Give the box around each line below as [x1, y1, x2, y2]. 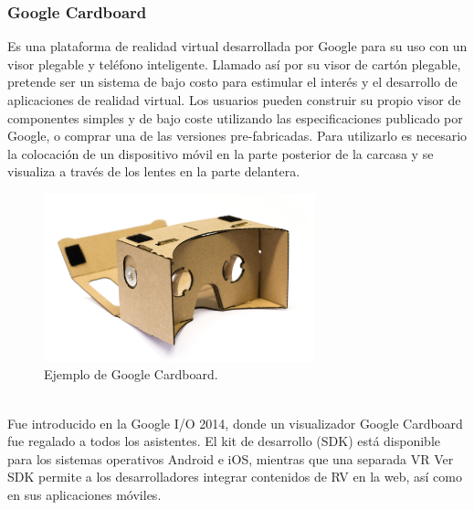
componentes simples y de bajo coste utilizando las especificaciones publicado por [7, 108, 463, 127]
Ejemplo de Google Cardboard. [44, 365, 218, 384]
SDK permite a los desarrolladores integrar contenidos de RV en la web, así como [7, 467, 462, 486]
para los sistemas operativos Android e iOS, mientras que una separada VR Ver [7, 449, 454, 468]
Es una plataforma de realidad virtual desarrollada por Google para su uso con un [7, 37, 468, 56]
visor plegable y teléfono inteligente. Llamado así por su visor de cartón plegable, [7, 54, 461, 73]
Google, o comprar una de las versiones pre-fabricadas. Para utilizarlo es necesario [7, 126, 468, 145]
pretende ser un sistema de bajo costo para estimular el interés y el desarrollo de [7, 72, 458, 91]
